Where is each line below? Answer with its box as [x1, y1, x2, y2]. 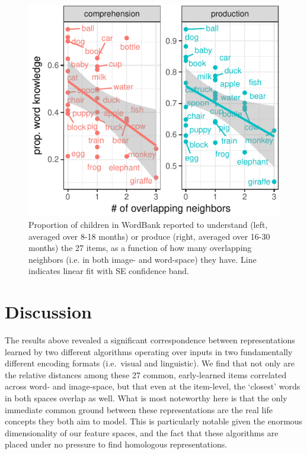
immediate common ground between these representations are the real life [5, 403, 273, 416]
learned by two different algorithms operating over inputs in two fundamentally [5, 345, 293, 358]
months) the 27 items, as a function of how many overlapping [28, 242, 252, 254]
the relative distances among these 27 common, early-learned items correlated [5, 368, 287, 381]
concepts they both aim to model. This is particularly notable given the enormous [5, 415, 303, 427]
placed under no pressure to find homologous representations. [5, 438, 228, 450]
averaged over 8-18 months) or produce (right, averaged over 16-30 [28, 230, 270, 242]
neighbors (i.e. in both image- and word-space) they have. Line [28, 253, 257, 265]
